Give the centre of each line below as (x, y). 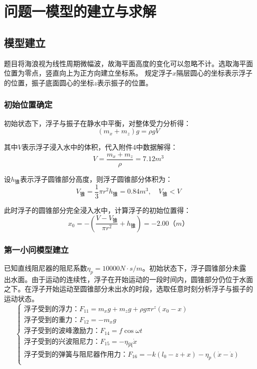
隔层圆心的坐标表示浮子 (214, 73)
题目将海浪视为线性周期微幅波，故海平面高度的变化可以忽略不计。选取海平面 (128, 63)
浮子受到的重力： (52, 320)
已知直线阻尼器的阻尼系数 (45, 267)
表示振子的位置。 (125, 82)
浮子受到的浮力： (52, 309)
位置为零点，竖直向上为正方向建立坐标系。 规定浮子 (88, 73)
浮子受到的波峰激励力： (62, 331)
